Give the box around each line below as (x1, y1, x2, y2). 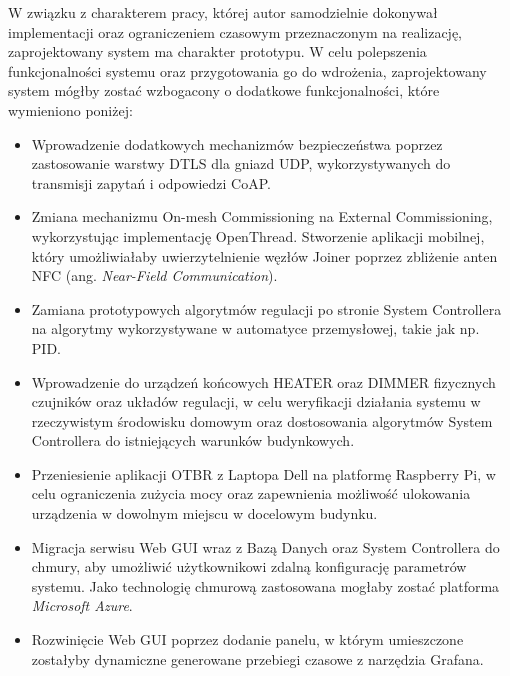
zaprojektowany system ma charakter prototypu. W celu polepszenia (8, 41, 427, 62)
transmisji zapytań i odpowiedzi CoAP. (31, 172, 271, 193)
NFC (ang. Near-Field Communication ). (31, 265, 278, 286)
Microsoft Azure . (31, 595, 133, 616)
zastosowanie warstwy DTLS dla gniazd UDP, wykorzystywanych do (31, 153, 451, 174)
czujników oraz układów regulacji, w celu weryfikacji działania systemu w (31, 391, 481, 412)
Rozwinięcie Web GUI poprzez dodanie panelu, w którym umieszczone (31, 629, 464, 650)
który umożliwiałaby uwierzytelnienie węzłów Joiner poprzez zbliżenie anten (31, 245, 498, 266)
